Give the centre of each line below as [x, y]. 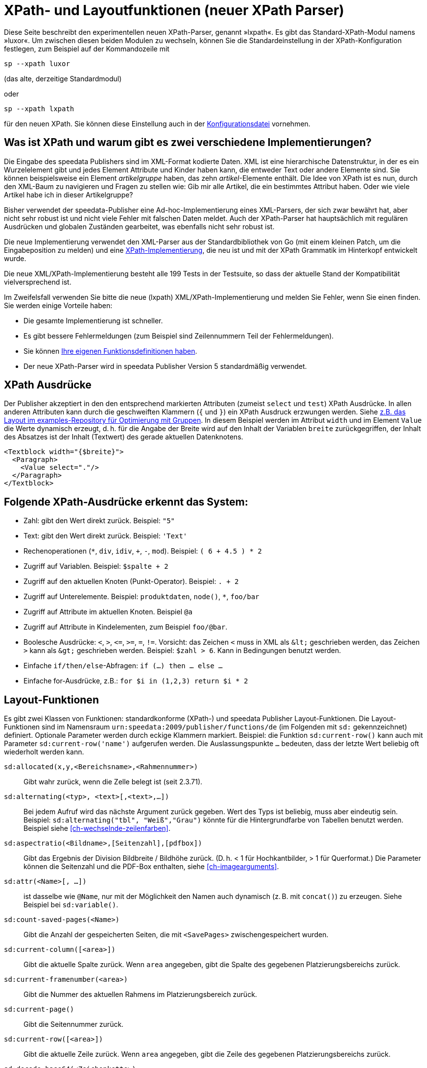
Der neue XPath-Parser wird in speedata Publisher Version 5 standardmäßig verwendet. [165, 366]
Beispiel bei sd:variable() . [71, 905]
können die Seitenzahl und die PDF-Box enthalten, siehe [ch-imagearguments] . [151, 867]
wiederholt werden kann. [44, 752]
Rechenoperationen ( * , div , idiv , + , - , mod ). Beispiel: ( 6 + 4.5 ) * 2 [143, 551]
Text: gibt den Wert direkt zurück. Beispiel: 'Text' [106, 536]
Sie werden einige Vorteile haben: [58, 305]
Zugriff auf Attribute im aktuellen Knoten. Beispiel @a [108, 612]
